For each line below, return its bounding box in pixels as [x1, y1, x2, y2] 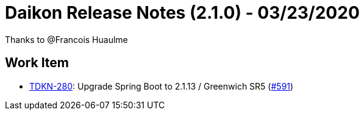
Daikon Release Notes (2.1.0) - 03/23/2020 [5, 2, 360, 23]
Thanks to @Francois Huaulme [5, 34, 128, 45]
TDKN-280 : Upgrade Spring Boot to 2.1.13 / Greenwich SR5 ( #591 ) [29, 80, 294, 91]
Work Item [5, 55, 70, 71]
